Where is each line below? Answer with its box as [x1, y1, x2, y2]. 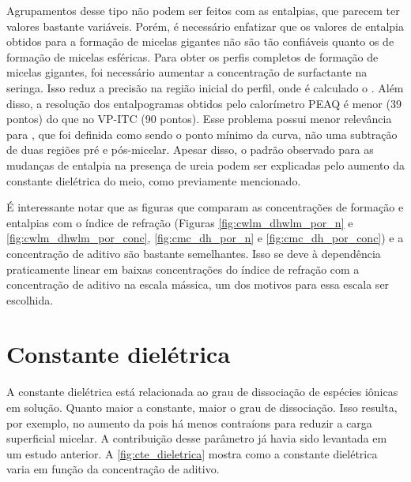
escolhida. [6, 291, 54, 308]
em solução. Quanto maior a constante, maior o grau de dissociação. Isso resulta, [6, 399, 398, 415]
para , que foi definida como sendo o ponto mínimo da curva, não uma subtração [6, 125, 398, 142]
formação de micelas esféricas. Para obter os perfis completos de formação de [6, 48, 379, 65]
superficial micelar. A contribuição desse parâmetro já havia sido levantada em [6, 430, 387, 447]
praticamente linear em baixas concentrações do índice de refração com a [6, 260, 360, 277]
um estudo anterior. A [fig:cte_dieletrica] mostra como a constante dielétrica [6, 445, 378, 461]
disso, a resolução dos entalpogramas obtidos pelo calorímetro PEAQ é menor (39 [6, 95, 402, 111]
